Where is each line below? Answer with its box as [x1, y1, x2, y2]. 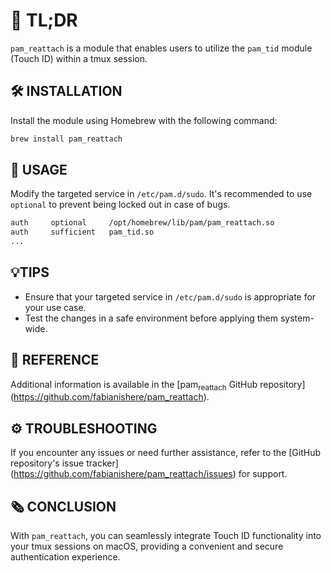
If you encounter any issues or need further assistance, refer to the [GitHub [10, 447, 322, 459]
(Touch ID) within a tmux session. [10, 52, 148, 64]
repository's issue [10, 457, 85, 469]
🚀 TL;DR [10, 9, 78, 32]
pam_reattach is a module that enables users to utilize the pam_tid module [10, 42, 313, 54]
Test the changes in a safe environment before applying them [24, 312, 279, 324]
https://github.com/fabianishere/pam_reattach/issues [13, 468, 233, 480]
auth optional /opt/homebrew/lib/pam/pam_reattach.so [10, 218, 275, 228]
